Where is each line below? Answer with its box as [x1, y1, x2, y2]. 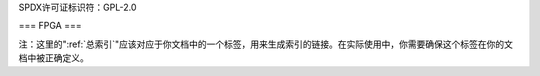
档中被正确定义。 [18, 52, 89, 64]
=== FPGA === [18, 20, 82, 32]
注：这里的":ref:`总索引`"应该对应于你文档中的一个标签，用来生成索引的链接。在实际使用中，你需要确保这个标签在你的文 [18, 38, 514, 50]
